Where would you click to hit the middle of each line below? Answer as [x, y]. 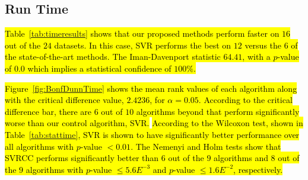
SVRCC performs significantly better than [82, 158]
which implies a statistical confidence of [99, 68]
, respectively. [258, 169]
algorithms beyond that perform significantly [218, 111]
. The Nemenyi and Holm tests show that [206, 146]
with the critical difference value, [64, 100]
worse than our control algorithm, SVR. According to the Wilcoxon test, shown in [154, 123]
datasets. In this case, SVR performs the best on [143, 45]
